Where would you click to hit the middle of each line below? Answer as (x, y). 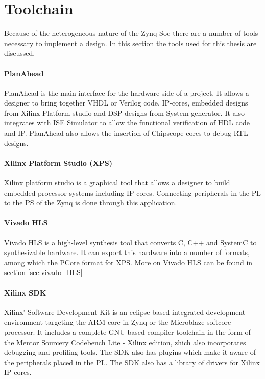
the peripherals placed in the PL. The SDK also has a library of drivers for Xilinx (132, 362)
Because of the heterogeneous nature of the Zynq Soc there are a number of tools (131, 33)
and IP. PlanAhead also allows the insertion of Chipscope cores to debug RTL (126, 133)
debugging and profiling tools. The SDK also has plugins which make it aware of (130, 352)
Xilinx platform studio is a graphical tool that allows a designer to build (117, 183)
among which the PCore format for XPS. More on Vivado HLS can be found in (128, 262)
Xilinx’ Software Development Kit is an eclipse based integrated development (125, 312)
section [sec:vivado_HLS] (43, 272)
